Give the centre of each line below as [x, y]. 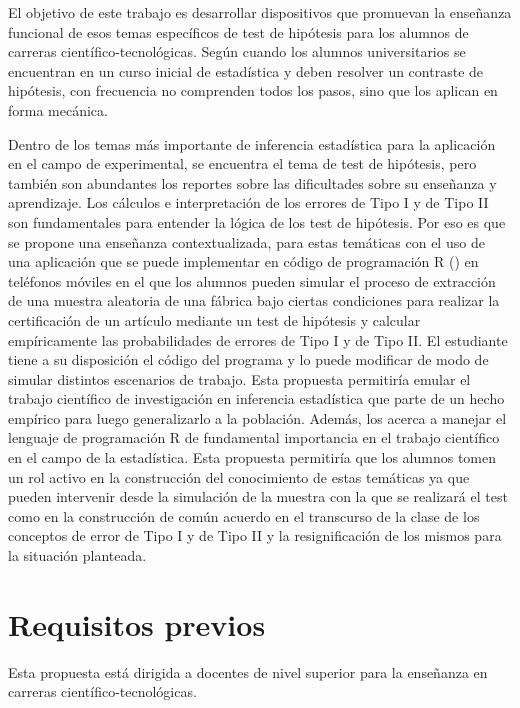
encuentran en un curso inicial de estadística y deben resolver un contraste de [246, 70]
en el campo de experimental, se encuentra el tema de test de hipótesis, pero [242, 163]
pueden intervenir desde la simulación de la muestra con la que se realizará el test [258, 496]
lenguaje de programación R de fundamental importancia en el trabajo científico [254, 437]
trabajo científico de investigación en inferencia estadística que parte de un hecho [256, 398]
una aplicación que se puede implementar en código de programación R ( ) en [243, 261]
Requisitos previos [137, 623]
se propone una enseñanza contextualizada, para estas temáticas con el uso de [246, 241]
